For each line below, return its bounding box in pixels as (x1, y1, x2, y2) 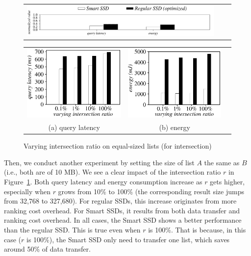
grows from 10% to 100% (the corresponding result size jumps (58, 186, 244, 196)
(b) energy (159, 122, 190, 132)
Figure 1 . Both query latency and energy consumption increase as (4, 177, 202, 187)
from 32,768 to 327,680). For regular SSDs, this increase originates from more (4, 196, 237, 206)
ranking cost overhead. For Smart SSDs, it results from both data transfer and (4, 205, 240, 215)
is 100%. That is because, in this (148, 225, 246, 234)
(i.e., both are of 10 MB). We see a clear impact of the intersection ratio (4, 167, 221, 177)
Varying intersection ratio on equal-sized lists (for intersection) (24, 141, 212, 151)
